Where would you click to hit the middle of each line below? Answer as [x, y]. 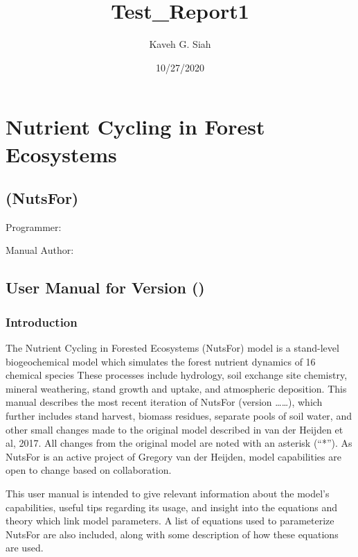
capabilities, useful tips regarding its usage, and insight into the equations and [171, 507]
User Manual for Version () [105, 288]
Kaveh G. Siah [180, 44]
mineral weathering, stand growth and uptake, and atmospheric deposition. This [176, 388]
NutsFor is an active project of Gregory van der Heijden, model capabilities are [173, 456]
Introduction [42, 322]
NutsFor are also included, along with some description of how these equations [172, 534]
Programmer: [34, 226]
